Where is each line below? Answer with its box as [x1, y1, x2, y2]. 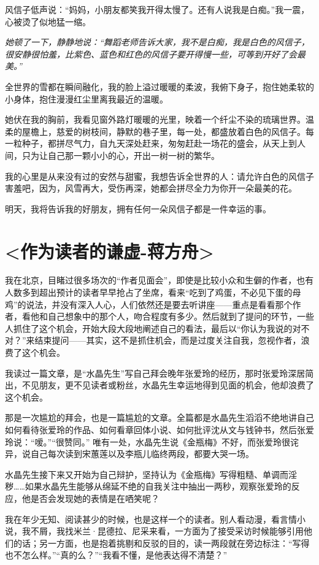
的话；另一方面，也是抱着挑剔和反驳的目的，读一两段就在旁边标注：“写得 [13, 536, 310, 549]
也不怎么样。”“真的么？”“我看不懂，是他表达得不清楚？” [5, 548, 228, 561]
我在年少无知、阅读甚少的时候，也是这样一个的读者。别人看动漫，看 [5, 512, 280, 525]
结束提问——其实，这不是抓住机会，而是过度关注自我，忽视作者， [34, 334, 301, 347]
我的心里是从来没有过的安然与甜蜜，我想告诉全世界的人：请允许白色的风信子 [5, 169, 314, 182]
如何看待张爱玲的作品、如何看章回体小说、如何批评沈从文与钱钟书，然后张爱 [5, 423, 314, 436]
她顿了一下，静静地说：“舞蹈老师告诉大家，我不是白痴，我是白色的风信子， [5, 36, 310, 48]
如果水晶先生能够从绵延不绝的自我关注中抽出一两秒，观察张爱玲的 [25, 480, 291, 493]
